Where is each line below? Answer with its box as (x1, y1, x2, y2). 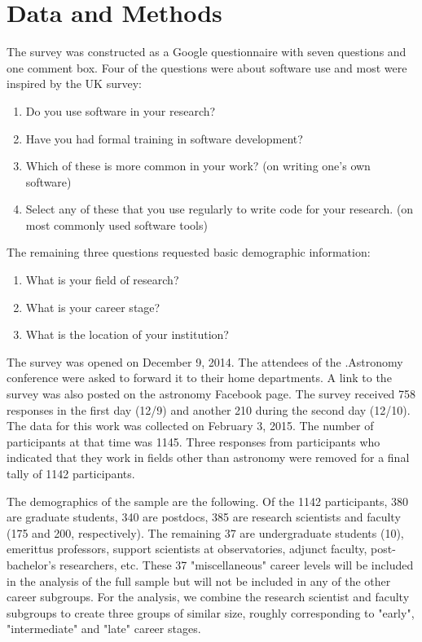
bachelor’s (7, 556, 56, 573)
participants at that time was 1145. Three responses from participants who (7, 433, 380, 450)
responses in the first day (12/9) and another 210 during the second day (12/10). (7, 401, 411, 418)
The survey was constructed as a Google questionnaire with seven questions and (7, 43, 407, 60)
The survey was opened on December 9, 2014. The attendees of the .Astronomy (7, 353, 403, 370)
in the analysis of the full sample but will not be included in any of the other (7, 572, 391, 589)
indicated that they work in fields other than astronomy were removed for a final (7, 449, 410, 466)
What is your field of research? (25, 271, 179, 288)
